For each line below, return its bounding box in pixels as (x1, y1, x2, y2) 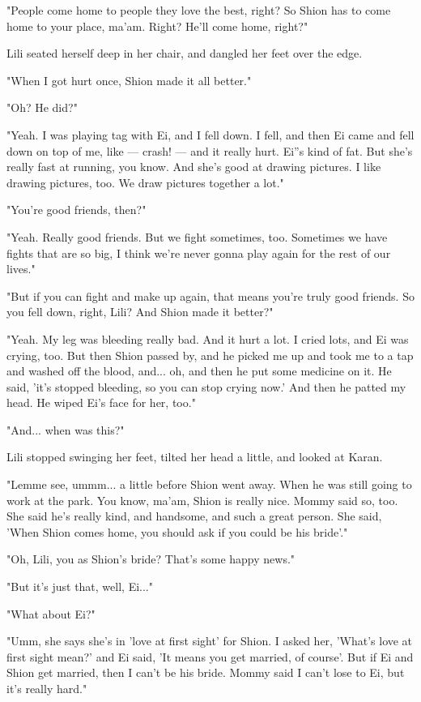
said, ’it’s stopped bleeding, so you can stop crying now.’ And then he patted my (6, 378, 406, 395)
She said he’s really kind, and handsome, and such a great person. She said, (6, 507, 382, 524)
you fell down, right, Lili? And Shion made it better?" (6, 303, 274, 320)
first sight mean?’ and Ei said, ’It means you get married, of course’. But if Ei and (6, 648, 414, 665)
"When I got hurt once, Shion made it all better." (6, 71, 252, 88)
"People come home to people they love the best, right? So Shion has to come (6, 2, 391, 18)
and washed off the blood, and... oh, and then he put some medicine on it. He (6, 362, 392, 379)
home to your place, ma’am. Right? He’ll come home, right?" (6, 17, 308, 34)
